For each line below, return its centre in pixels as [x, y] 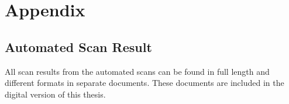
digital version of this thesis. [55, 94]
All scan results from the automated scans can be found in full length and [137, 71]
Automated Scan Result [78, 46]
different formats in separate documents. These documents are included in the [144, 83]
